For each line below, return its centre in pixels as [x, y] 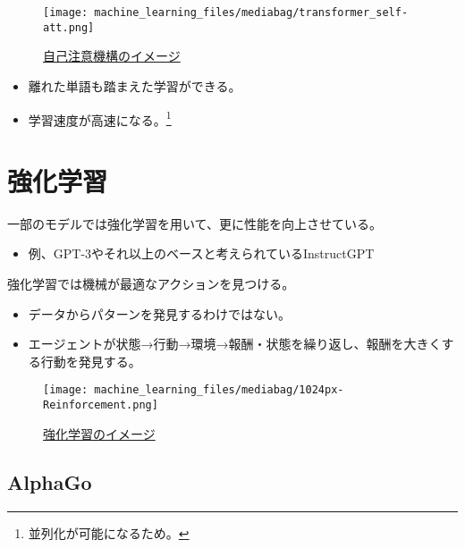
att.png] [69, 27]
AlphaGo [50, 481]
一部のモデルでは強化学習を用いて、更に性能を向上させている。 [194, 223]
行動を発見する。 [91, 361]
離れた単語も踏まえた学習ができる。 [135, 85]
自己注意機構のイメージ [112, 56]
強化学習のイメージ [99, 433]
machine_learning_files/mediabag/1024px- [219, 390]
